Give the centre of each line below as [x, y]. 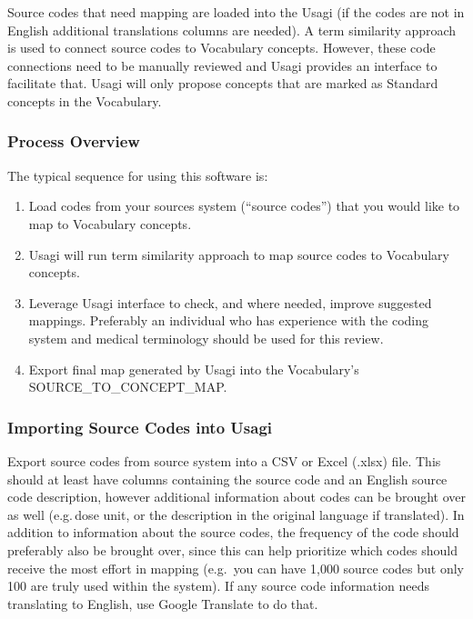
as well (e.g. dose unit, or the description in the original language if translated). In [236, 514]
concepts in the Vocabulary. [85, 100]
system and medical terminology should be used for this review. [206, 338]
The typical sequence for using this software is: [138, 175]
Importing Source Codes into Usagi [140, 427]
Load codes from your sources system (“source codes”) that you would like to [244, 206]
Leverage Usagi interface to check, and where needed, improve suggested [230, 302]
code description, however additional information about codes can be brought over [236, 497]
